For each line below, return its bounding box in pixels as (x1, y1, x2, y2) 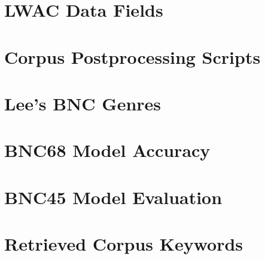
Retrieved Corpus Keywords (4, 232, 243, 256)
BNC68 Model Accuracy (4, 138, 211, 162)
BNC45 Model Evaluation (4, 184, 223, 209)
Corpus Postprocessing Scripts (4, 44, 261, 69)
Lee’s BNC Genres (4, 91, 162, 115)
